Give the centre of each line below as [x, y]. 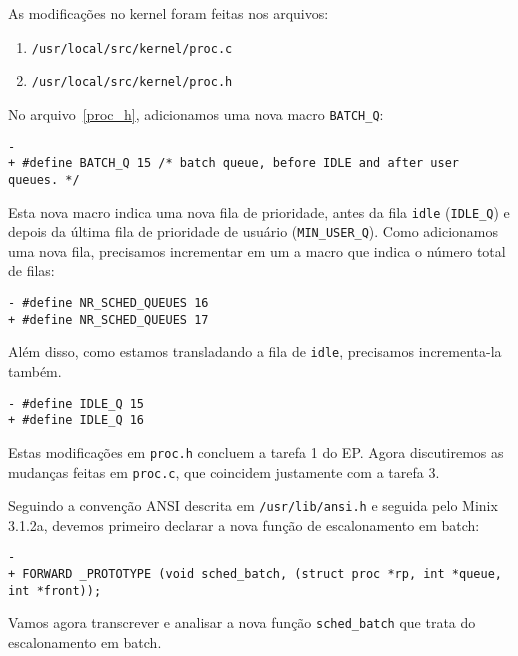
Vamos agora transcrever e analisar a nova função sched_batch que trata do [242, 622]
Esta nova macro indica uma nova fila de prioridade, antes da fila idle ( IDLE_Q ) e [259, 211]
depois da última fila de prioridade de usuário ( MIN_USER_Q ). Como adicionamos [253, 231]
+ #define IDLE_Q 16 [76, 420]
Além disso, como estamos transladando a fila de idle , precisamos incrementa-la [255, 351]
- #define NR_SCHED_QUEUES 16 [108, 303]
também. [35, 371]
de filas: [31, 270]
